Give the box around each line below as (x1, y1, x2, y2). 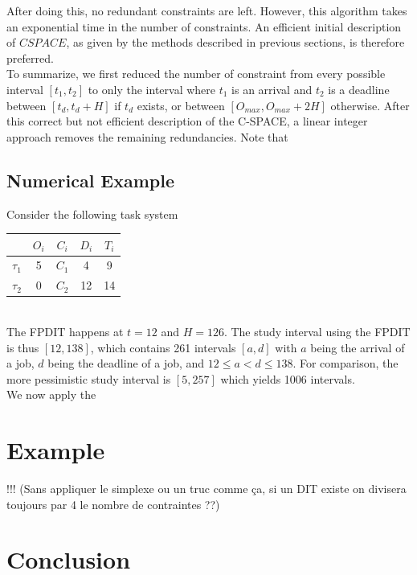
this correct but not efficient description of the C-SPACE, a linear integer (6, 113, 368, 129)
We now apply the (6, 386, 96, 403)
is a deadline (328, 80, 390, 97)
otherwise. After (330, 97, 410, 113)
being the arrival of (310, 339, 405, 355)
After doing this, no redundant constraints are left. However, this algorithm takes (6, 2, 407, 18)
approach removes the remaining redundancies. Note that (6, 128, 288, 145)
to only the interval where (88, 80, 216, 97)
